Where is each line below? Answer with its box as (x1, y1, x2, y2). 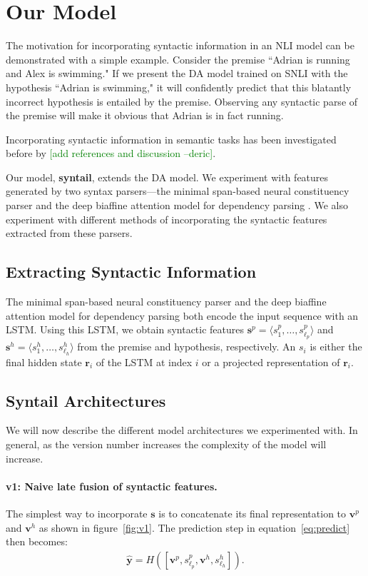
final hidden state (6, 354, 82, 369)
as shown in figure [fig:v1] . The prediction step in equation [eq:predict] (39, 520, 350, 535)
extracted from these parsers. (6, 226, 133, 241)
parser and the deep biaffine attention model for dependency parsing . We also (6, 198, 348, 213)
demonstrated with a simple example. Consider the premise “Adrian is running (6, 51, 350, 66)
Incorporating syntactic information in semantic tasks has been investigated (6, 131, 337, 146)
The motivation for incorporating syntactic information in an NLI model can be (6, 38, 354, 53)
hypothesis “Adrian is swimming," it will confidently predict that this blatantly (6, 79, 352, 94)
